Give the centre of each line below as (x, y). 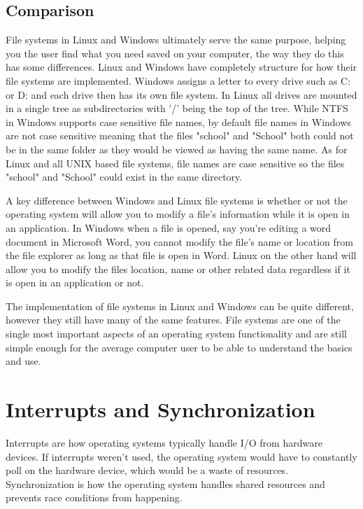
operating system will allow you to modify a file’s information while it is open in (178, 214)
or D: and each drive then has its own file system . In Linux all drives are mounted (181, 94)
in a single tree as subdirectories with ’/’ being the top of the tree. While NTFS (177, 108)
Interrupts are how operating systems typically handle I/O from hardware (164, 442)
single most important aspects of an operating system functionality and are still (176, 334)
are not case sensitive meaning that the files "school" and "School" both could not (180, 135)
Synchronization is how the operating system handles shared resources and (165, 483)
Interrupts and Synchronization (161, 409)
